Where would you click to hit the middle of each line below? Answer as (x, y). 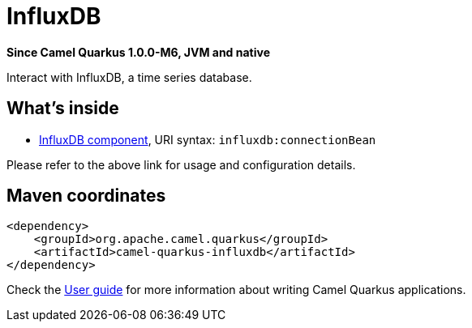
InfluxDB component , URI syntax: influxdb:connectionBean (208, 139)
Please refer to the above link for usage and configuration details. (181, 164)
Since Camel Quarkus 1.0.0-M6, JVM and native (139, 52)
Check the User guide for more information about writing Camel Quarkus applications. (236, 290)
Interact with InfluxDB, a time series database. (129, 77)
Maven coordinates (86, 196)
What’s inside (63, 109)
